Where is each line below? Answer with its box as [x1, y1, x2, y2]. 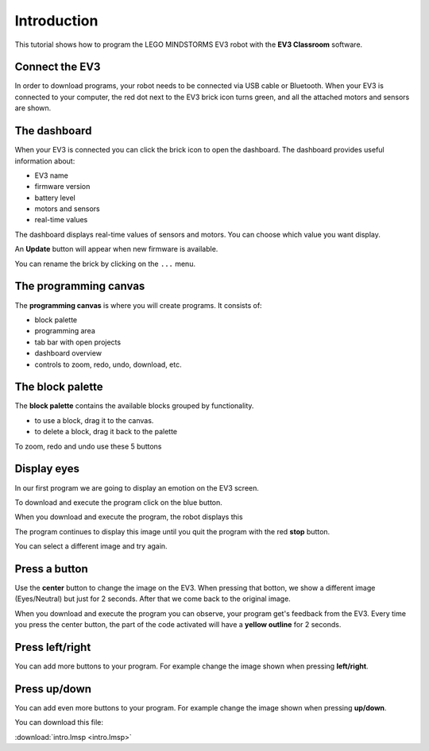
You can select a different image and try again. [14, 541, 168, 551]
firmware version [34, 182, 91, 191]
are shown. [14, 103, 52, 113]
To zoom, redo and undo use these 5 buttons [14, 441, 162, 451]
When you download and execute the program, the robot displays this [14, 512, 243, 522]
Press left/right [14, 640, 91, 654]
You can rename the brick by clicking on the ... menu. [14, 259, 196, 268]
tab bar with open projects [34, 337, 122, 347]
